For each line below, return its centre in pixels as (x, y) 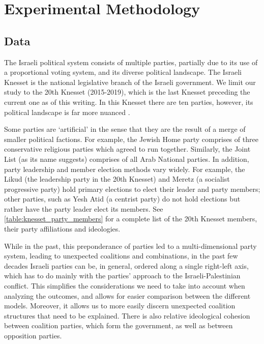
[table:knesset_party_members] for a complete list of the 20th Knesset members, (131, 219)
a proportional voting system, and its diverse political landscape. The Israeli (123, 72)
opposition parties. (33, 336)
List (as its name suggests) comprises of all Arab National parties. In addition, (127, 159)
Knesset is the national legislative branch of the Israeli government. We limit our (130, 82)
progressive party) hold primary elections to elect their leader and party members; (132, 189)
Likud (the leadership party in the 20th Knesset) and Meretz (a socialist (117, 179)
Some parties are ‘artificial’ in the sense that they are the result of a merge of (125, 129)
